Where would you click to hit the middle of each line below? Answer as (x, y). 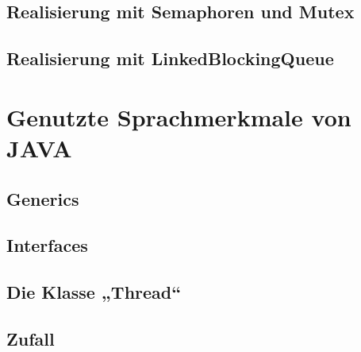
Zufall (31, 338)
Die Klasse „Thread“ (94, 292)
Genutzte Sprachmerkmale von (179, 116)
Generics (43, 198)
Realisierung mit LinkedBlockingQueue (170, 58)
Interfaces (47, 245)
